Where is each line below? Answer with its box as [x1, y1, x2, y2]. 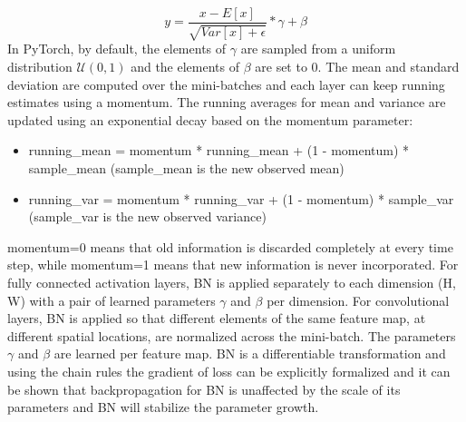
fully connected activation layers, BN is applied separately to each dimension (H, [7, 272, 456, 291]
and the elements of [131, 57, 240, 76]
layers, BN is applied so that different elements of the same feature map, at [7, 309, 426, 328]
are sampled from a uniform [240, 39, 396, 58]
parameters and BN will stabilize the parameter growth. [7, 397, 319, 417]
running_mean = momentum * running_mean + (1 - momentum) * [28, 141, 410, 160]
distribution [7, 57, 73, 76]
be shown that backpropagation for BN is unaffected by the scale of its [7, 379, 401, 398]
